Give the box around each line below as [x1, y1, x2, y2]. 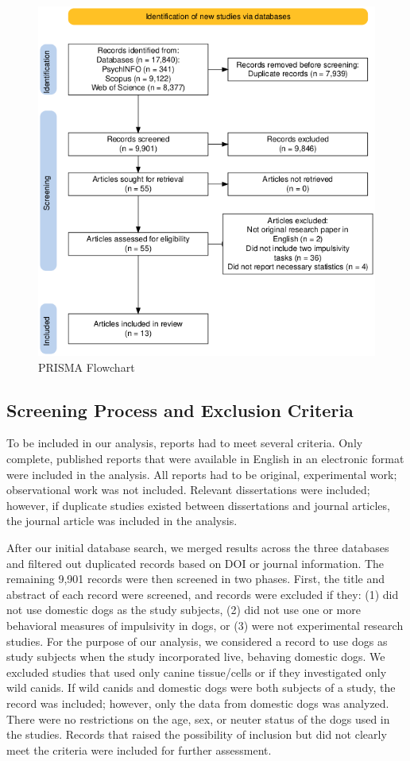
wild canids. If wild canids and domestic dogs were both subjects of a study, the [6, 679, 396, 696]
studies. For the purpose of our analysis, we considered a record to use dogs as [6, 632, 388, 649]
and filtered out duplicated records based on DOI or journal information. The [6, 554, 385, 571]
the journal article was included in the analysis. [6, 512, 238, 529]
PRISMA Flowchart [38, 358, 135, 375]
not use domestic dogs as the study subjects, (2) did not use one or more [6, 601, 361, 618]
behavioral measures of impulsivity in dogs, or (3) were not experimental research [6, 616, 404, 633]
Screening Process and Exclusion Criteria [6, 397, 354, 422]
